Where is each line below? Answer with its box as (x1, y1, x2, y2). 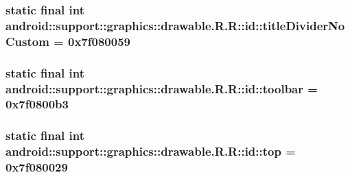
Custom (5, 32, 49, 49)
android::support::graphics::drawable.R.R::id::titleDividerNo (5, 16, 345, 34)
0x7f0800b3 (5, 95, 69, 113)
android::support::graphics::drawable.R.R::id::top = (5, 143, 296, 160)
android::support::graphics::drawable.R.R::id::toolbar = (5, 80, 318, 97)
